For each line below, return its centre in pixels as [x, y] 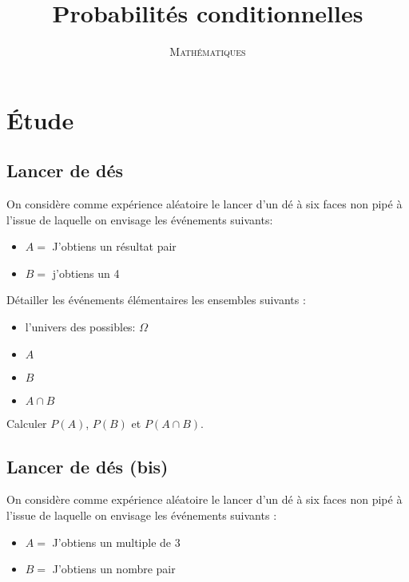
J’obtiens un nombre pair [114, 569]
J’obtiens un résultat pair [114, 246]
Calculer [27, 423]
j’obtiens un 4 [86, 273]
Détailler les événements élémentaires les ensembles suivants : [156, 300]
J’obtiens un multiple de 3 [116, 542]
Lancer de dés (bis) [87, 466]
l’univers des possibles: [80, 327]
